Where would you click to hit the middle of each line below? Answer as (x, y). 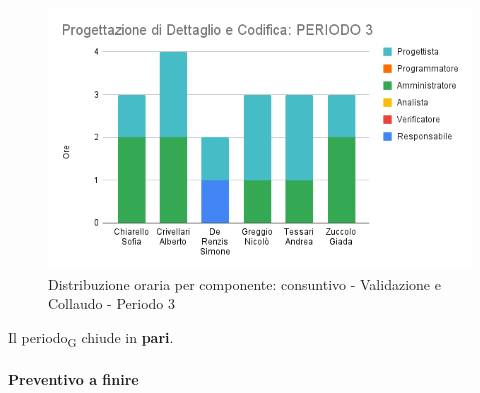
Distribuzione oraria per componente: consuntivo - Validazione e (244, 283)
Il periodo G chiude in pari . (91, 338)
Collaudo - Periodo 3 (112, 303)
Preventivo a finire (73, 378)
